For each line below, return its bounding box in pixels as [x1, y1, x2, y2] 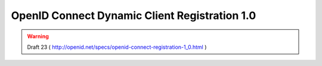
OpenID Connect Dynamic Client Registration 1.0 [11, 9, 256, 22]
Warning [27, 33, 49, 40]
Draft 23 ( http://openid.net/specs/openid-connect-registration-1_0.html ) [27, 43, 207, 51]
